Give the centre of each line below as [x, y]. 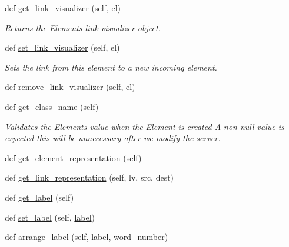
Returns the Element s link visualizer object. [83, 27]
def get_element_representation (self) [73, 157]
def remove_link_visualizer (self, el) [70, 87]
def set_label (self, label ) [50, 217]
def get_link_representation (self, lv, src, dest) [89, 177]
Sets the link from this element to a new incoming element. [111, 67]
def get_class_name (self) [52, 106]
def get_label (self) [39, 197]
